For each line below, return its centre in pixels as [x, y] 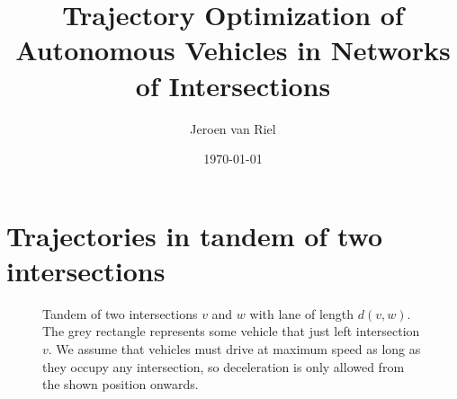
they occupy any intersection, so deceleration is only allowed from [224, 366]
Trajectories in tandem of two [194, 235]
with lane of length [302, 313]
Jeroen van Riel [233, 128]
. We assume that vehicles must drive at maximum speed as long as [234, 349]
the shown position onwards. [121, 384]
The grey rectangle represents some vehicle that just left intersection [231, 331]
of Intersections [233, 85]
